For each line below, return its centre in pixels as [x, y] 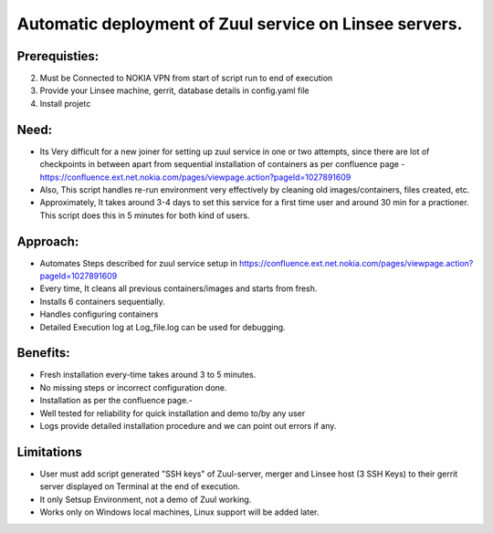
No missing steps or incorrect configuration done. [133, 387]
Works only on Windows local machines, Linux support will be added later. [179, 512]
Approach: [48, 241]
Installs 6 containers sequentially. [103, 301]
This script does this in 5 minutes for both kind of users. [145, 215]
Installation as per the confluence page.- [116, 401]
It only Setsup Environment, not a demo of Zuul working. [146, 499]
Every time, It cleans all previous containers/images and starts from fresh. [178, 288]
